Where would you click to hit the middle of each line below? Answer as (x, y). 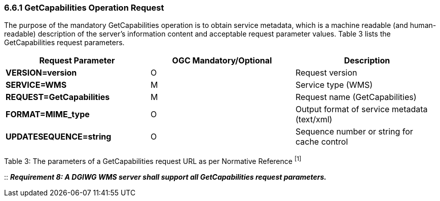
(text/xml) (314, 120)
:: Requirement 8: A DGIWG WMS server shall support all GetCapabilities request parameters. (166, 177)
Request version (326, 73)
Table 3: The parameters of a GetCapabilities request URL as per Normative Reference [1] (153, 161)
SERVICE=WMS (36, 85)
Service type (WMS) (334, 85)
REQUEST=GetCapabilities (58, 97)
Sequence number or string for (354, 132)
